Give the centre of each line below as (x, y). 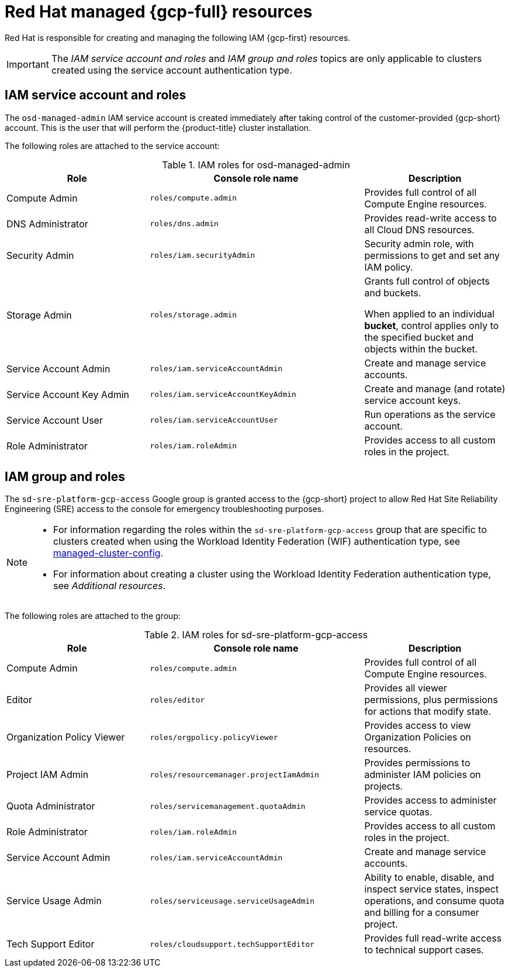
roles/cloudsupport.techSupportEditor (232, 944)
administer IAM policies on (423, 775)
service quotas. (398, 812)
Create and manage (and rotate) (435, 388)
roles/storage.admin (193, 315)
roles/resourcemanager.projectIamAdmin (235, 774)
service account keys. (413, 400)
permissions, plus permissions (431, 700)
